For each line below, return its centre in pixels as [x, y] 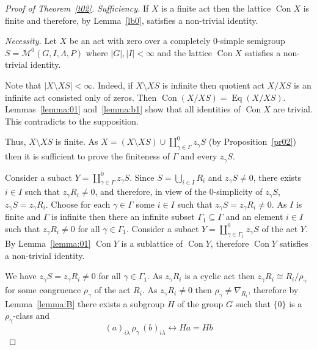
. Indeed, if [113, 85]
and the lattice [184, 52]
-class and [31, 315]
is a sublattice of [152, 243]
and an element [254, 217]
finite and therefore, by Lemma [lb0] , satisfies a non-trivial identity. [132, 20]
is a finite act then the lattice [216, 8]
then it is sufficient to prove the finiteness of [87, 156]
